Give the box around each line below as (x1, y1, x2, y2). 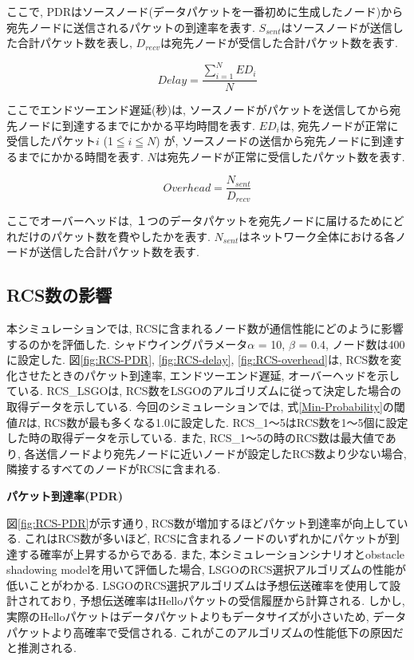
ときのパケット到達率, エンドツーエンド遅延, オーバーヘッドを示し (50, 366, 400, 383)
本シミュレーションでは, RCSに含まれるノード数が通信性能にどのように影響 (6, 319, 404, 336)
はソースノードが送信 (281, 18, 392, 35)
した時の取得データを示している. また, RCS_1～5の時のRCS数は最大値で (6, 429, 385, 446)
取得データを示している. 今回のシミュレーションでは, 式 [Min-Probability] (6, 397, 383, 414)
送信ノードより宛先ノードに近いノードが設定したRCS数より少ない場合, (35, 445, 407, 461)
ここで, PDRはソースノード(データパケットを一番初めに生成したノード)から (6, 3, 404, 19)
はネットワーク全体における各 (239, 227, 396, 244)
